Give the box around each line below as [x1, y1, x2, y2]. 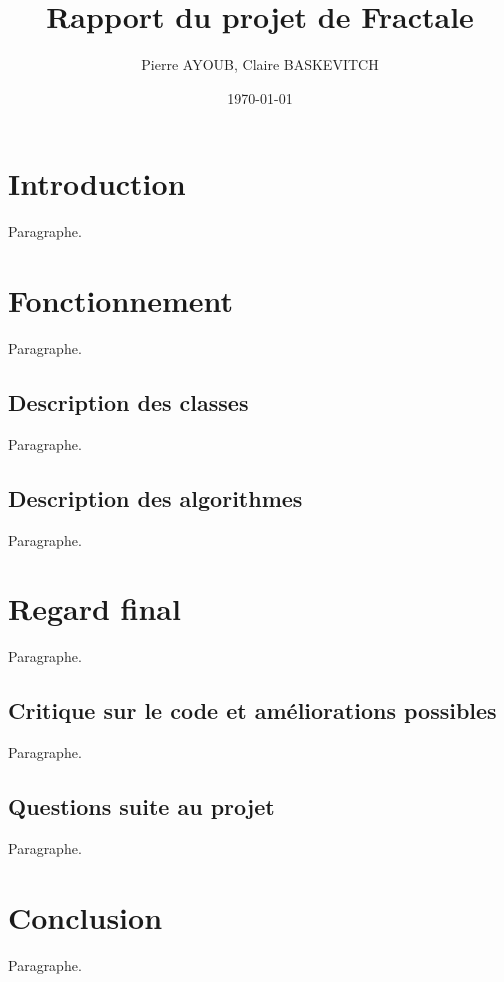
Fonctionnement [8, 280, 234, 321]
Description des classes [8, 386, 249, 417]
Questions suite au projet [8, 791, 275, 822]
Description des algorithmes [8, 482, 303, 513]
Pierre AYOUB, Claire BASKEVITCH [141, 54, 379, 75]
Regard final [8, 588, 181, 629]
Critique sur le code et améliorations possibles [8, 695, 497, 726]
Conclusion [8, 896, 163, 937]
